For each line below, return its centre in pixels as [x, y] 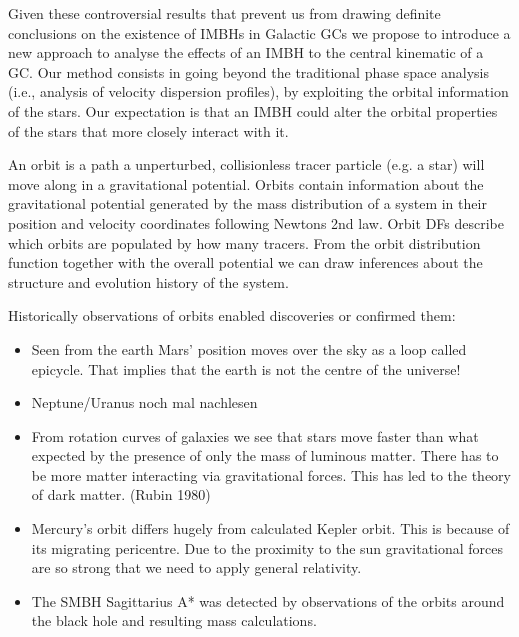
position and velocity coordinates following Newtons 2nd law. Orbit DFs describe [256, 222]
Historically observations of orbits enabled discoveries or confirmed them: [232, 315]
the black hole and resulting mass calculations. [174, 620]
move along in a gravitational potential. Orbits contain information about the [246, 183]
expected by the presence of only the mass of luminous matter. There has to [265, 455]
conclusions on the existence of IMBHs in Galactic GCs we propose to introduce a [259, 32]
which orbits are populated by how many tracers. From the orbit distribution [244, 242]
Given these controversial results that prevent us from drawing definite [224, 13]
